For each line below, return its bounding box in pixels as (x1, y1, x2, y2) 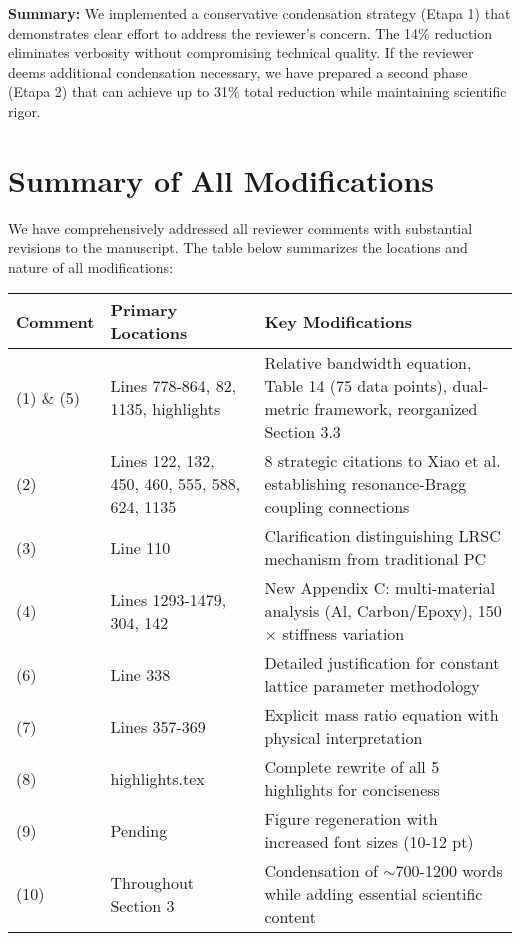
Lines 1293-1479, (110, 587, 227, 611)
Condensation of (264, 859, 378, 883)
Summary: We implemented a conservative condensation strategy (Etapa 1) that (8, 3, 511, 23)
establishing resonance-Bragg (264, 472, 467, 496)
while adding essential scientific (264, 882, 483, 906)
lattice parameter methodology (264, 674, 480, 698)
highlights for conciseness (264, 778, 440, 802)
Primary (110, 298, 178, 322)
